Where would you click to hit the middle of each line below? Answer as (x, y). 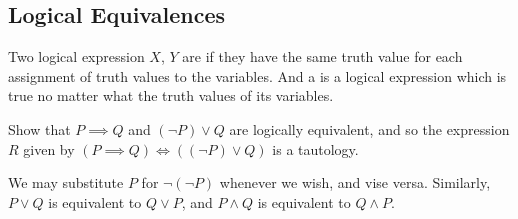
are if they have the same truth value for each (322, 56)
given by (49, 148)
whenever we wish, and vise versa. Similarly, (355, 182)
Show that (39, 128)
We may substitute (66, 182)
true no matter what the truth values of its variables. (171, 95)
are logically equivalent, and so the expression (369, 128)
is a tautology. (315, 148)
